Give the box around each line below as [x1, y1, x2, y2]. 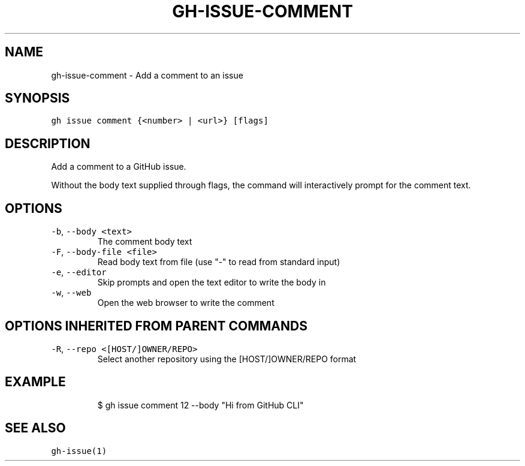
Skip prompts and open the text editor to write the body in [97, 277, 326, 288]
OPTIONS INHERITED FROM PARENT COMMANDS [5, 318, 307, 333]
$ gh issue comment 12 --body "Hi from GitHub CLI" [97, 399, 304, 410]
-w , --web [51, 287, 92, 298]
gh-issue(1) [51, 446, 107, 456]
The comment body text [97, 236, 192, 247]
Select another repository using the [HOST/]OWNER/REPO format [97, 353, 357, 364]
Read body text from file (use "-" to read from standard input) [97, 257, 340, 267]
